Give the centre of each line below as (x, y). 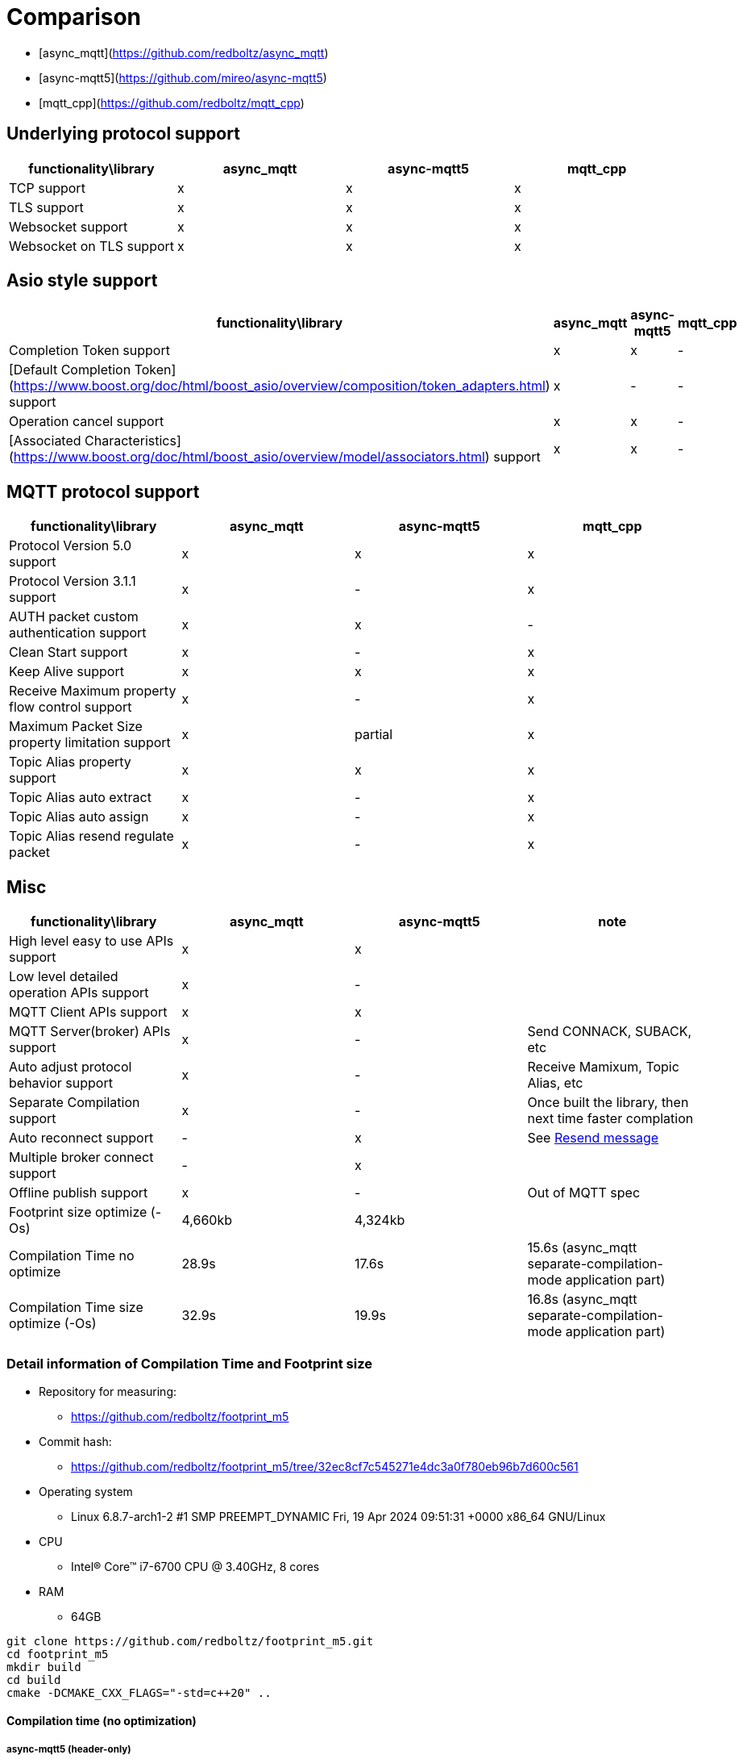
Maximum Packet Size (76, 727)
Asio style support (82, 281)
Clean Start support (68, 652)
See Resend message (593, 1138)
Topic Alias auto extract (80, 798)
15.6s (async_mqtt (582, 1248)
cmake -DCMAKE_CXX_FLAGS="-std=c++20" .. (139, 1692)
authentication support (78, 633)
